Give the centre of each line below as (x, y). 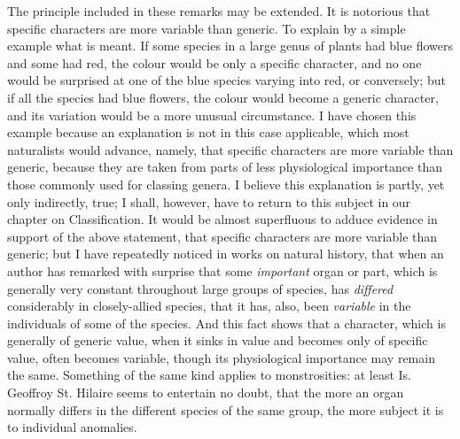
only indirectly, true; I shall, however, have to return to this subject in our (209, 201)
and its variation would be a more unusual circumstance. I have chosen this (212, 115)
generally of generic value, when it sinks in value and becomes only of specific (218, 340)
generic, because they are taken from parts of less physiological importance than (225, 167)
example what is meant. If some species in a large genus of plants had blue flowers (230, 46)
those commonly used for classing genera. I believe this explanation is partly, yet (226, 184)
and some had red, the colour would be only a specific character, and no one (214, 62)
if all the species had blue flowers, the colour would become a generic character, (223, 97)
